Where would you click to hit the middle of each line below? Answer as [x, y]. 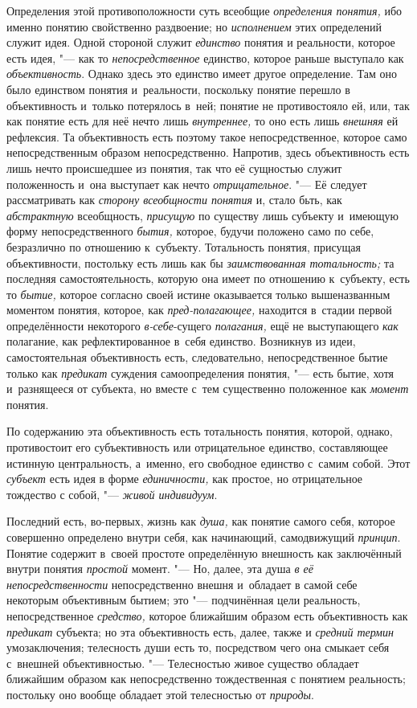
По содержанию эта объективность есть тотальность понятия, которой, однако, [200, 431]
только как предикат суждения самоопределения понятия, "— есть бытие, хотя [200, 372]
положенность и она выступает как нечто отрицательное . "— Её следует [187, 184]
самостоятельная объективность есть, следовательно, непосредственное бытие [197, 357]
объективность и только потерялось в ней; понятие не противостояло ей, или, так [208, 105]
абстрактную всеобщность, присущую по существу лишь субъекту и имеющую [202, 215]
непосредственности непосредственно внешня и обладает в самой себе [182, 584]
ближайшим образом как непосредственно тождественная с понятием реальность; [206, 679]
